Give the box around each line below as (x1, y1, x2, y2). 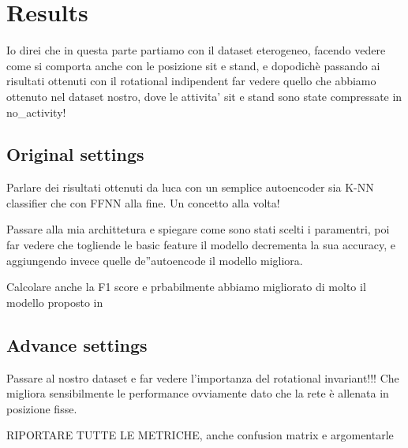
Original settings (6, 142, 144, 166)
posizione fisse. (6, 400, 77, 416)
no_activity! (6, 103, 66, 120)
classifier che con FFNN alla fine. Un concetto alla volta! (6, 194, 280, 211)
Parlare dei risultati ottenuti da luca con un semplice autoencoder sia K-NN (6, 179, 374, 196)
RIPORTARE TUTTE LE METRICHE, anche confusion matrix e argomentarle (6, 427, 394, 443)
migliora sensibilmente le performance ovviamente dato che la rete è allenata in (6, 385, 389, 401)
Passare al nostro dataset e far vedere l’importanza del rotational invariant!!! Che (6, 369, 399, 386)
